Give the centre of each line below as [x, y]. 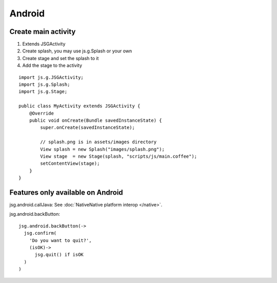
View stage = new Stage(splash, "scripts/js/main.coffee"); [119, 156]
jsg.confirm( [40, 233]
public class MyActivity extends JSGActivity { [80, 106]
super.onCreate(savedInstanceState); [88, 128]
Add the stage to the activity [52, 65]
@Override [41, 113]
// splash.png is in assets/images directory [98, 142]
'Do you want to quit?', [60, 240]
